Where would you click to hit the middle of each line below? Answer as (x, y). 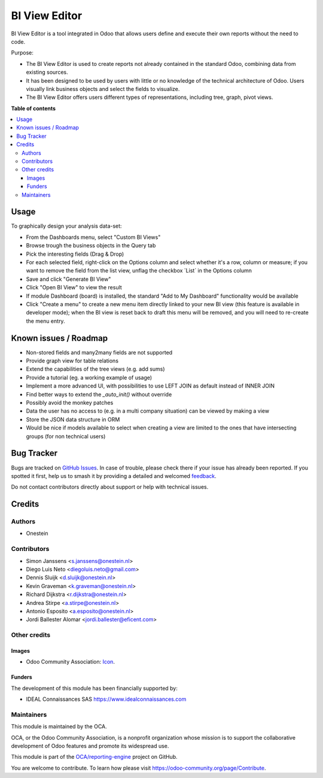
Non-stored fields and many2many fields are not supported (99, 352)
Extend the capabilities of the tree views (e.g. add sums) (95, 369)
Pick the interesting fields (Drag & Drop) (75, 254)
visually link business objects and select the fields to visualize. (103, 89)
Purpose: (22, 53)
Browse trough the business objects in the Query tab (91, 246)
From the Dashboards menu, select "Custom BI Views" (93, 237)
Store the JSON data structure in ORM (73, 419)
